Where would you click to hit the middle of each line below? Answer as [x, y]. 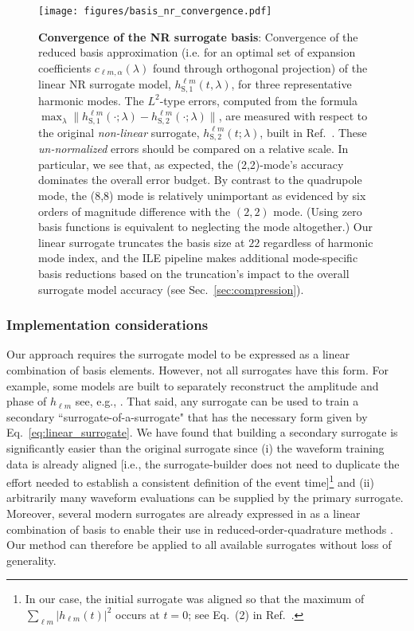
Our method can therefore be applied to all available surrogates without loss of [199, 545]
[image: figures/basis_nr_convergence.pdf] [155, 11]
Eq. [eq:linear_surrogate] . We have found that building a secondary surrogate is [202, 432]
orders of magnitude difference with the [135, 211]
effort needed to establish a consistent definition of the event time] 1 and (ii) [190, 481]
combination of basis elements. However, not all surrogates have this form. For [197, 370]
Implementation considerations [107, 325]
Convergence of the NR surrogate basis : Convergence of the [198, 36]
